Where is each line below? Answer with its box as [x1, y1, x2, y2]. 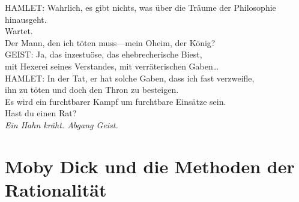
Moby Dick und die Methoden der [5, 153, 295, 178]
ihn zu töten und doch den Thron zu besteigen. [5, 83, 179, 96]
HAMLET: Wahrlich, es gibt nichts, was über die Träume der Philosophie [5, 1, 276, 13]
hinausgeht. [5, 13, 47, 25]
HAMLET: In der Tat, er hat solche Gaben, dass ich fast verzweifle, [5, 71, 255, 84]
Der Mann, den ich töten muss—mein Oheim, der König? [5, 36, 216, 49]
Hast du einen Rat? [5, 107, 77, 119]
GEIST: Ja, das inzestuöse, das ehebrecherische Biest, [5, 48, 202, 61]
